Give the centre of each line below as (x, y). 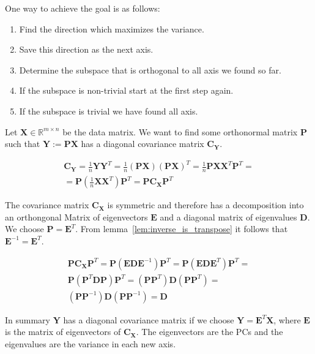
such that (23, 144)
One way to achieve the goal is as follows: (83, 8)
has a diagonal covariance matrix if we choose (149, 319)
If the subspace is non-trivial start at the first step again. (126, 90)
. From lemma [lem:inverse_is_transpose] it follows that (182, 229)
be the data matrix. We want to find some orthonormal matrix (180, 131)
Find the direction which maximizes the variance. (112, 28)
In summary (28, 319)
